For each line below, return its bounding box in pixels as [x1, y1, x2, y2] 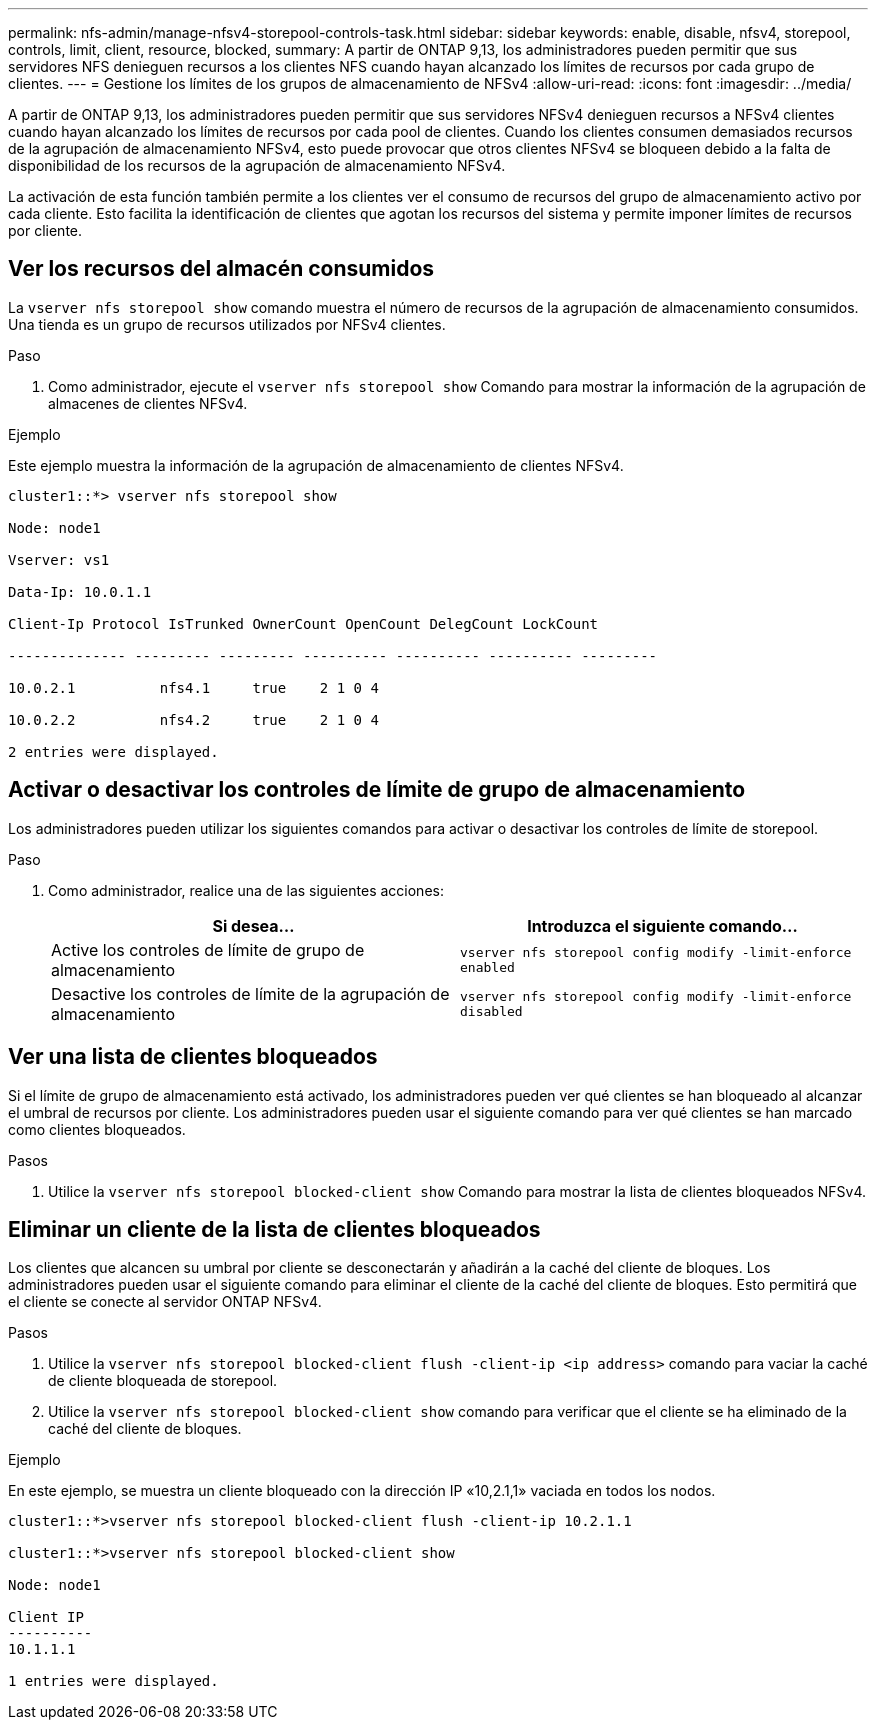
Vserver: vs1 [8, 551, 110, 568]
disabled [460, 1003, 523, 1019]
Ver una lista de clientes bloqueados [8, 1044, 378, 1070]
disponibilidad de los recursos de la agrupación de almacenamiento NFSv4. [8, 157, 506, 174]
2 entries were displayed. [8, 743, 219, 760]
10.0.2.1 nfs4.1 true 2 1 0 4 [8, 679, 379, 696]
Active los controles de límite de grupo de [51, 939, 365, 960]
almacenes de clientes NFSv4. [48, 394, 248, 412]
